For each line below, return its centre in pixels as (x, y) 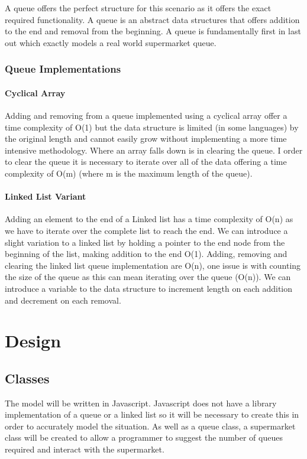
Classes (27, 378)
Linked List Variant (46, 196)
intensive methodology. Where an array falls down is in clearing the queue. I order (154, 150)
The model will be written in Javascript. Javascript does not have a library (141, 403)
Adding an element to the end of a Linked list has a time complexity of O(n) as (149, 219)
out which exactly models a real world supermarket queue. (111, 42)
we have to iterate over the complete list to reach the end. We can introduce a (146, 230)
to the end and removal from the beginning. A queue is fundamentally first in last (153, 31)
